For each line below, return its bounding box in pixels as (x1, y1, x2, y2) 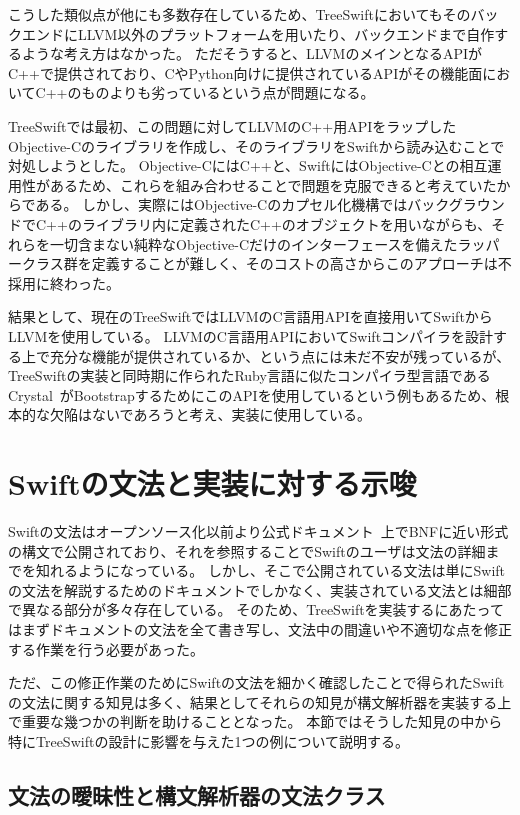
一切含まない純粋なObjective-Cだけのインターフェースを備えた (49, 233, 458, 254)
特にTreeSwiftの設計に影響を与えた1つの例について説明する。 (8, 730, 409, 751)
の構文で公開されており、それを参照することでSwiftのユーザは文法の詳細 (8, 540, 486, 561)
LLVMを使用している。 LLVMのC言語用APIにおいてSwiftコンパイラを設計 (8, 325, 494, 346)
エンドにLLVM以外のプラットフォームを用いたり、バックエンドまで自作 (21, 23, 495, 44)
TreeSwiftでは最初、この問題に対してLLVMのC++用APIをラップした (8, 115, 457, 136)
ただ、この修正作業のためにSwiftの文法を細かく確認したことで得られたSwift (8, 672, 505, 693)
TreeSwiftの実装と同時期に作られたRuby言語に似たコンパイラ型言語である (8, 365, 491, 386)
